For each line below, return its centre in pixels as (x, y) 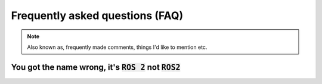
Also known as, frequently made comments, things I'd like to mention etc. (117, 47)
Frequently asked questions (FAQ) (97, 15)
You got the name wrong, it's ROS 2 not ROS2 (96, 67)
